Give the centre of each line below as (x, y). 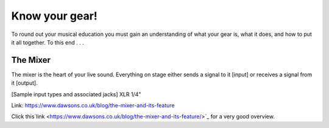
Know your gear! (54, 16)
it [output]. (24, 83)
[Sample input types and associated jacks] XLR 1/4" (76, 94)
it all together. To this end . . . (48, 42)
